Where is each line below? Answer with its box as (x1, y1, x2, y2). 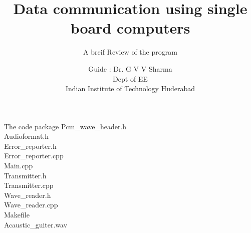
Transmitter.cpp (4, 180, 54, 190)
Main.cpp (4, 160, 33, 171)
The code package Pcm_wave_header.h (4, 121, 127, 131)
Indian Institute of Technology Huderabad (66, 83, 195, 94)
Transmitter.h (4, 170, 47, 180)
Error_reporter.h (4, 140, 57, 151)
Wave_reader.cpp (4, 199, 58, 210)
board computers (70, 18, 190, 38)
